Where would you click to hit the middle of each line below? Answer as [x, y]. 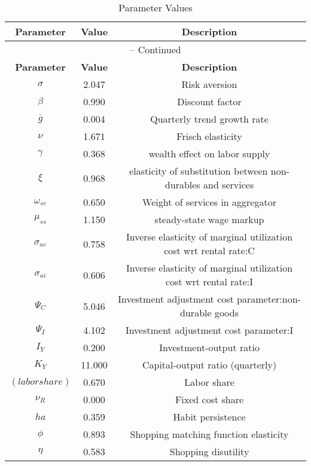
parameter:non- [269, 299]
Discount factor [209, 101]
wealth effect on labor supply [209, 153]
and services [229, 185]
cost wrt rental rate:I [210, 281]
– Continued [155, 49]
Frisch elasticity [209, 136]
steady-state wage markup [209, 219]
